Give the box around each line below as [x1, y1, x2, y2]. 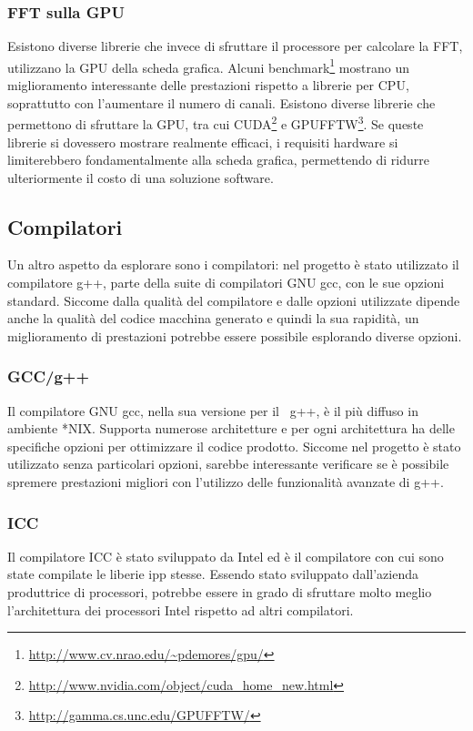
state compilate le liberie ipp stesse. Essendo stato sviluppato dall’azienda [7, 564, 418, 584]
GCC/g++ [7, 365, 90, 388]
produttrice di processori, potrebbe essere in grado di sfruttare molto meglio [7, 583, 432, 602]
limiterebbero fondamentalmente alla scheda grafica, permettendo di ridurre [7, 150, 429, 169]
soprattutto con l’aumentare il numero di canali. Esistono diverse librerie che [7, 93, 436, 112]
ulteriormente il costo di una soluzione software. [7, 168, 274, 187]
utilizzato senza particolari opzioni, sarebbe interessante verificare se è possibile [7, 454, 449, 473]
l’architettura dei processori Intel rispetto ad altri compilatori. [7, 600, 354, 619]
